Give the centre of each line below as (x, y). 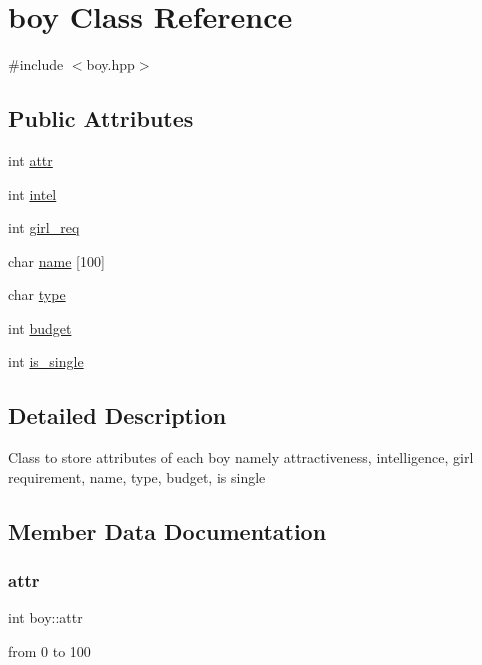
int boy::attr (45, 617)
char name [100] (56, 260)
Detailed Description (117, 415)
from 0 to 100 (49, 651)
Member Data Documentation (167, 530)
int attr (30, 159)
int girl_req (44, 227)
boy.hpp (110, 64)
